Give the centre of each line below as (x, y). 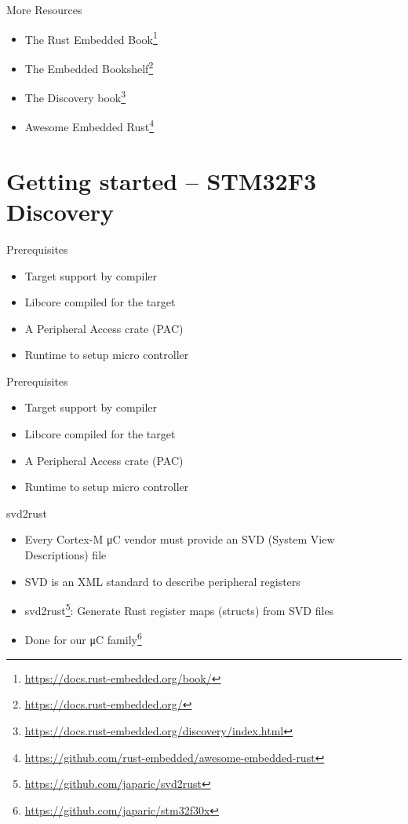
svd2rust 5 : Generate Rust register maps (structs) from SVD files (179, 609)
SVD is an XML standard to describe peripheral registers (162, 581)
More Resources (44, 9)
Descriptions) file (66, 555)
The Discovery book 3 (75, 96)
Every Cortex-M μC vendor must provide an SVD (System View (180, 539)
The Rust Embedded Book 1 (91, 38)
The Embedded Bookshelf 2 (89, 67)
